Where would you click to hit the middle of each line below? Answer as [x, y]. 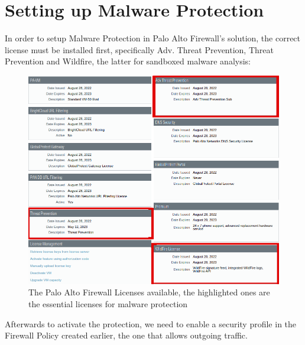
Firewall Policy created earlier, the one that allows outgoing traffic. [126, 335]
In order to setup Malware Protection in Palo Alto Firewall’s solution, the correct [153, 38]
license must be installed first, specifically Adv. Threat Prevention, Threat [139, 49]
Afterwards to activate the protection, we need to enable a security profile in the [151, 323]
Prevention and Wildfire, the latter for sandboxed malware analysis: [128, 61]
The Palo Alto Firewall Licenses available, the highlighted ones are [149, 292]
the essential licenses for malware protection [108, 304]
